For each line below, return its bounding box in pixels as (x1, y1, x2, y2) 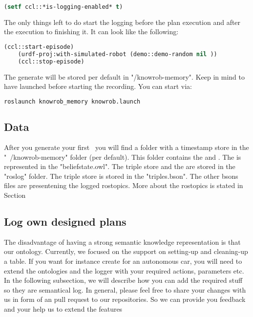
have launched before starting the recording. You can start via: (4, 81, 192, 91)
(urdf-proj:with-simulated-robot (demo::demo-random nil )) (18, 50, 217, 58)
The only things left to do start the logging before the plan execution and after (4, 17, 241, 27)
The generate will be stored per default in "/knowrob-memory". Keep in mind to (4, 71, 245, 82)
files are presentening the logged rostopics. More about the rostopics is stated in (4, 180, 243, 190)
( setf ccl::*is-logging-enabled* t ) (4, 3, 123, 10)
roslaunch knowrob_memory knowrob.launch (4, 98, 141, 105)
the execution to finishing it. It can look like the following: (4, 26, 179, 37)
